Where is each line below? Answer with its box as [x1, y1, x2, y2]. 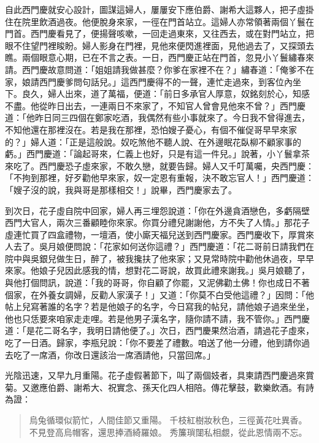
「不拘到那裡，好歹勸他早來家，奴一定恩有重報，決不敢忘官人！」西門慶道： [5, 171, 314, 184]
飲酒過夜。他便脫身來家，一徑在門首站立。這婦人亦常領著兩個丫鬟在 [39, 15, 314, 28]
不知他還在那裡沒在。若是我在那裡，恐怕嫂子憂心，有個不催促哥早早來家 [5, 123, 297, 136]
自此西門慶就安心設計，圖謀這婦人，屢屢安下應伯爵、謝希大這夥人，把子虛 [5, 3, 306, 15]
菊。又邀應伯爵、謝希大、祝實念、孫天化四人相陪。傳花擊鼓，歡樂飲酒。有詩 [5, 380, 314, 393]
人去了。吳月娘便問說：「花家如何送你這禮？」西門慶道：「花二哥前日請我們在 [5, 240, 314, 253]
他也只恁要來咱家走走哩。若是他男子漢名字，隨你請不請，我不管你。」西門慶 [5, 312, 310, 325]
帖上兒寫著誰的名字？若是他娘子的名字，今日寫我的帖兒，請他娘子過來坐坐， [5, 300, 314, 313]
